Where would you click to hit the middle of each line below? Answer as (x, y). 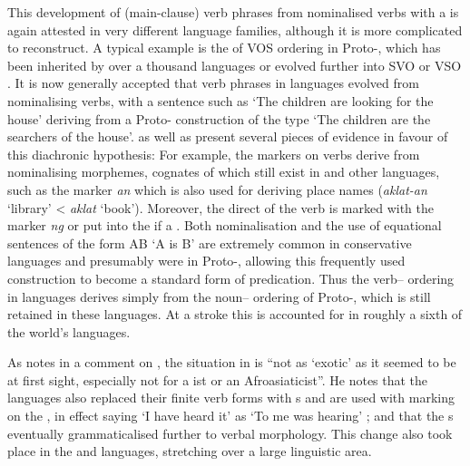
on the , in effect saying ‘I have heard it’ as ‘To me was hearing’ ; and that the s (230, 416)
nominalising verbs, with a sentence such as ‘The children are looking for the (220, 100)
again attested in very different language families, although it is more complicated (235, 29)
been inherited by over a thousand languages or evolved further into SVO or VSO (235, 65)
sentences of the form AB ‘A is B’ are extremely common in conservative (210, 243)
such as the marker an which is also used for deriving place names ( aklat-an (217, 189)
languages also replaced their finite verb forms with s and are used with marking (231, 398)
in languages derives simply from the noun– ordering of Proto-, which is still (219, 296)
